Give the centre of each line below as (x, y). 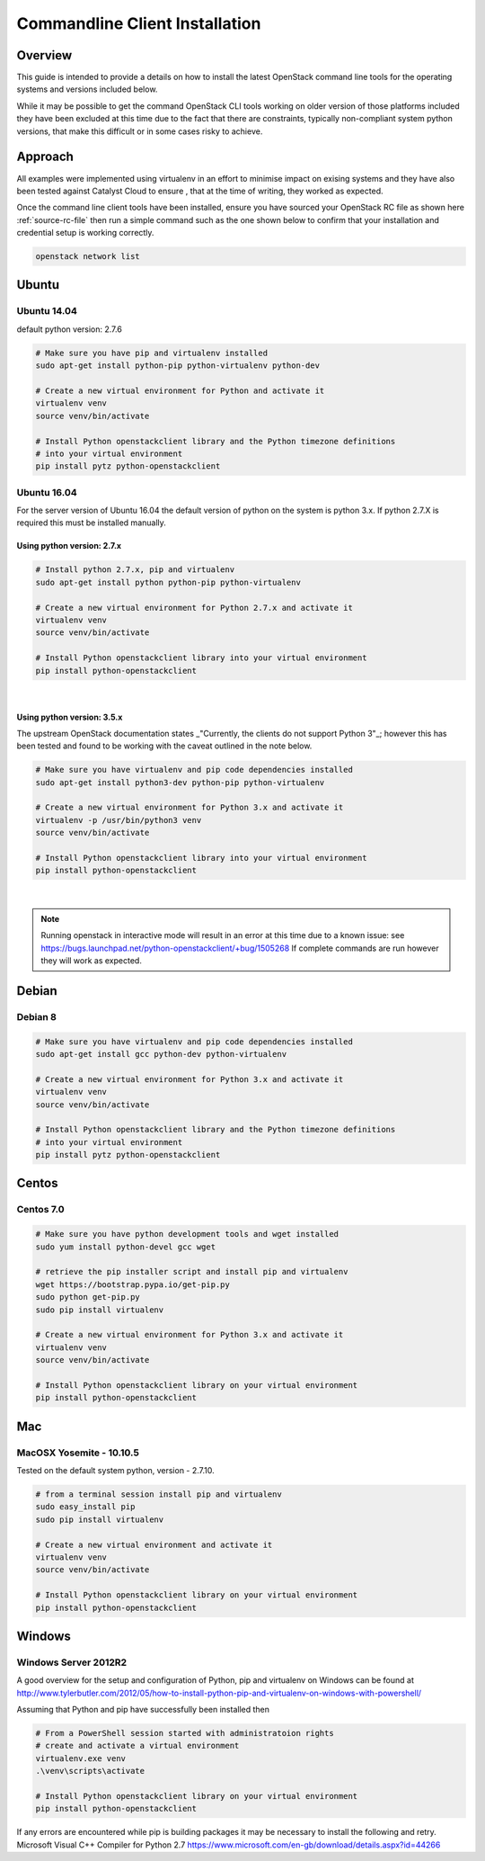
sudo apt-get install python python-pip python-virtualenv (168, 582)
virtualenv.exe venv (80, 1758)
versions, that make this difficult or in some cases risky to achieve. (140, 131)
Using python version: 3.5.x (70, 717)
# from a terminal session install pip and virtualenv (159, 1494)
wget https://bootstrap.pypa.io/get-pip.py (133, 1284)
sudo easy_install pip (85, 1507)
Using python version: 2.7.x (69, 546)
